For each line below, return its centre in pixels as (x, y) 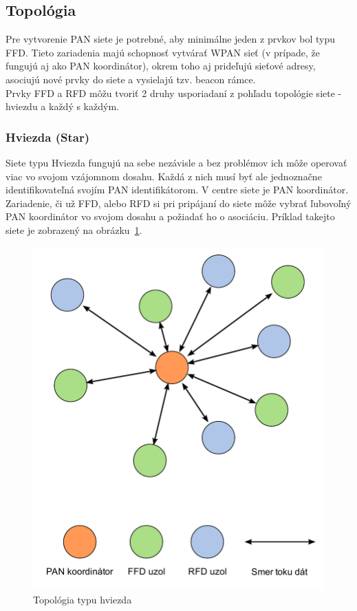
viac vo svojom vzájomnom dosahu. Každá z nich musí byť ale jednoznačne (164, 176)
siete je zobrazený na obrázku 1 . (74, 229)
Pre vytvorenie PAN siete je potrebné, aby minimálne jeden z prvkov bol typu (170, 39)
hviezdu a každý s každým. (62, 106)
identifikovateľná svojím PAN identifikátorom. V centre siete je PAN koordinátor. (177, 190)
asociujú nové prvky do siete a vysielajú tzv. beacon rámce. (131, 79)
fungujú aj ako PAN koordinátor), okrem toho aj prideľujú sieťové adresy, (161, 66)
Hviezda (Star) (48, 137)
